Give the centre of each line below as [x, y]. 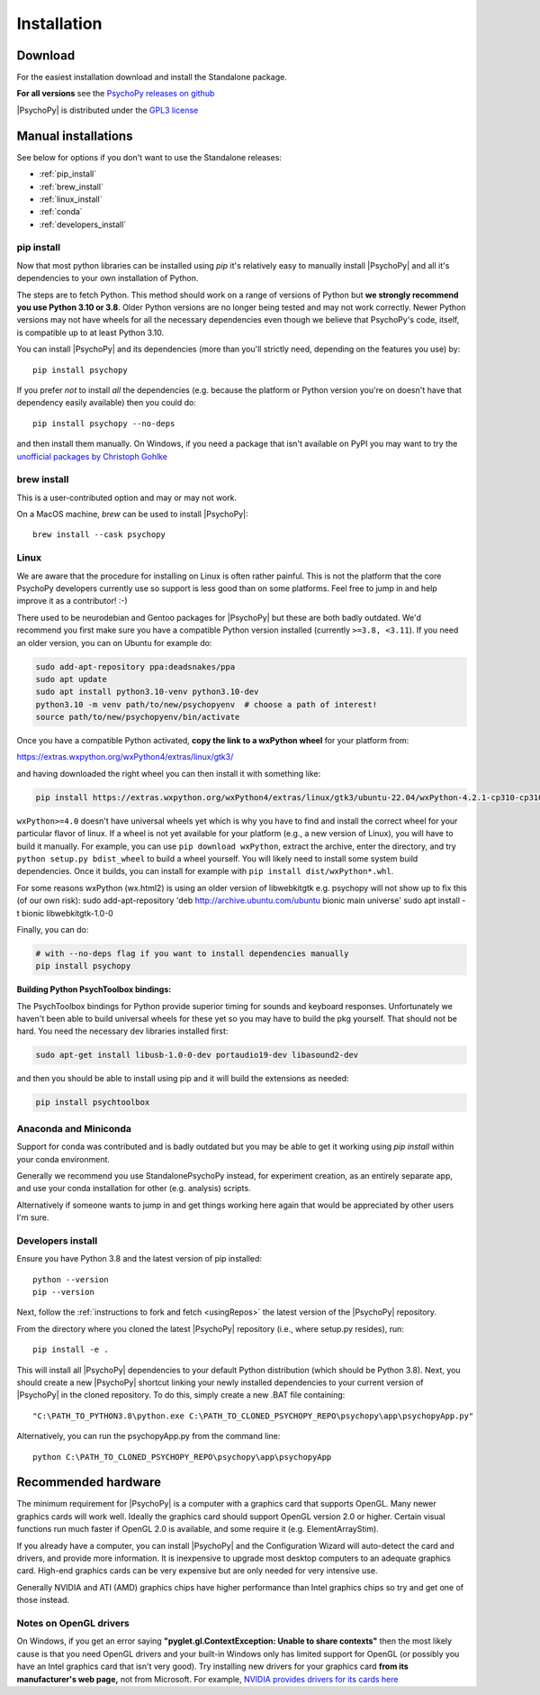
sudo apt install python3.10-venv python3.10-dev [147, 692]
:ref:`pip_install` [68, 174]
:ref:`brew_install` [71, 187]
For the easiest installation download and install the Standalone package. [152, 77]
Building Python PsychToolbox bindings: [94, 989]
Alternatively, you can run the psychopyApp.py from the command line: [148, 1436]
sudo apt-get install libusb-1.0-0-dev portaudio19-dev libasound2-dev [197, 1055]
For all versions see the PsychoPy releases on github [116, 94]
